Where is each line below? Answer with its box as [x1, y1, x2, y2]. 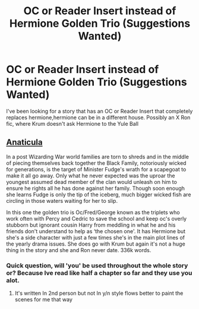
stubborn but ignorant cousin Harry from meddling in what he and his [6, 221, 176, 228]
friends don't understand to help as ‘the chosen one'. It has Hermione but [6, 227, 186, 235]
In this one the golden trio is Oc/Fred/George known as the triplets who [6, 209, 180, 216]
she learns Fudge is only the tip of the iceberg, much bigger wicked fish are [6, 191, 191, 198]
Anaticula [6, 138, 43, 148]
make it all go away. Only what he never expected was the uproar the [6, 172, 175, 179]
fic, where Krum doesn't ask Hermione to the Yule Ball [6, 120, 138, 127]
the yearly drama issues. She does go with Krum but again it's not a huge [6, 240, 185, 247]
